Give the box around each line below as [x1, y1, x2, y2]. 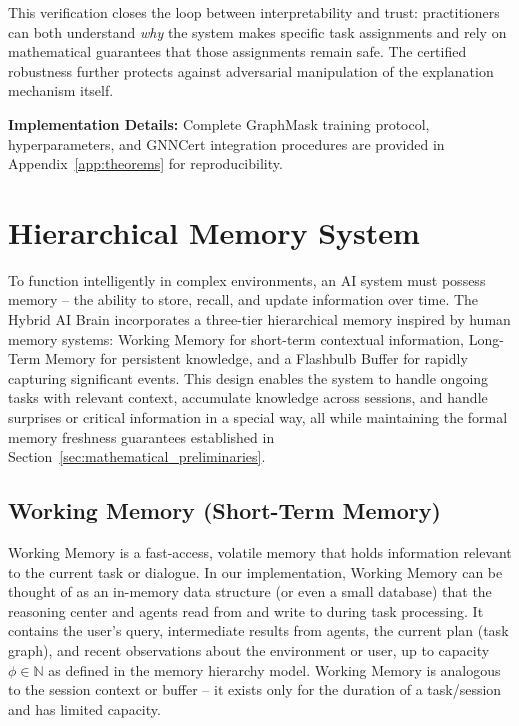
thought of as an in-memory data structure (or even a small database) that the [8, 581, 492, 602]
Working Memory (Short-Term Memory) [8, 495, 441, 526]
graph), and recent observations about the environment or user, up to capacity [8, 639, 490, 660]
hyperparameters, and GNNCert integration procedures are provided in [8, 133, 445, 154]
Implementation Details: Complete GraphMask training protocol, [8, 113, 430, 134]
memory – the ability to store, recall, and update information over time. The [8, 289, 479, 310]
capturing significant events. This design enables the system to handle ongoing [8, 367, 489, 388]
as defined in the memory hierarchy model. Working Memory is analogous [48, 659, 501, 680]
